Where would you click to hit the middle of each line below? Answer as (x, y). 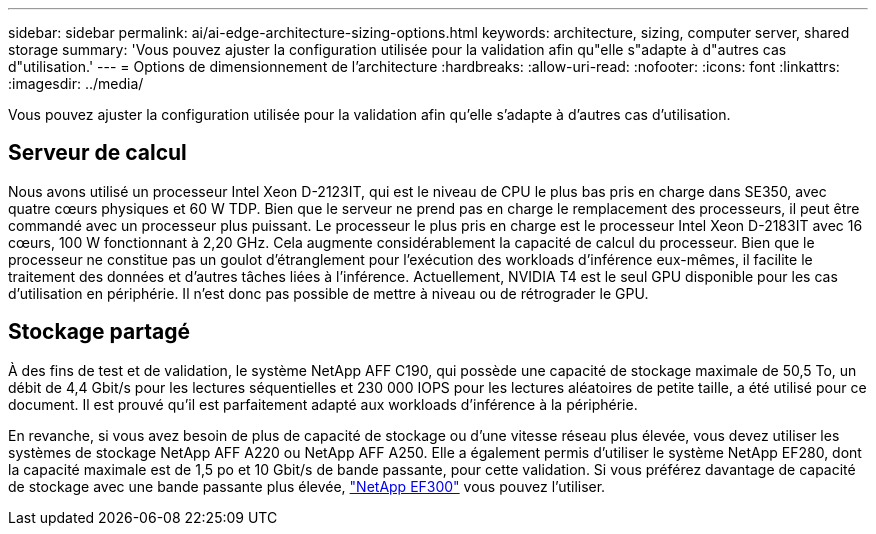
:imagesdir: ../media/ (76, 83)
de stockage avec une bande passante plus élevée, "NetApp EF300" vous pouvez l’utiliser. (307, 486)
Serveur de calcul (97, 153)
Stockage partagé (99, 332)
